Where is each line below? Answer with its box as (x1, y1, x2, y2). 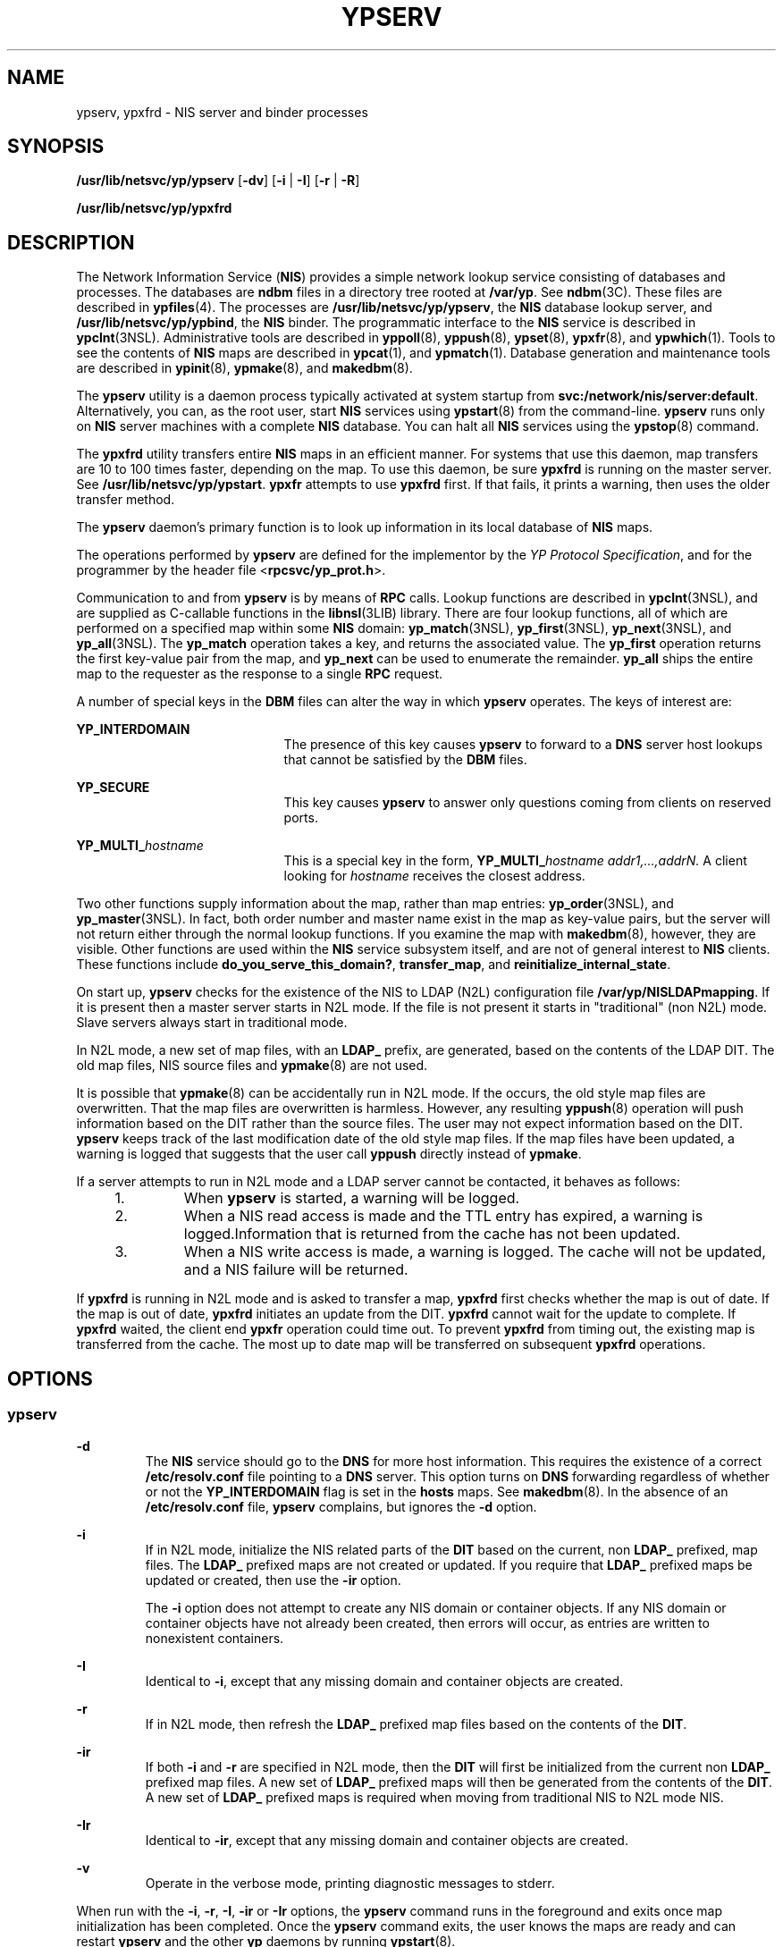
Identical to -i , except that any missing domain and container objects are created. (145, 1673, 624, 1689)
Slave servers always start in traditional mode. (76, 1015, 348, 1031)
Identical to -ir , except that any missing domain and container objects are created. (145, 1832, 628, 1848)
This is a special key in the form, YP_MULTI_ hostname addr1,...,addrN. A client (283, 853, 747, 869)
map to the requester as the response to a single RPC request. (76, 666, 443, 682)
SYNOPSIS (7, 135, 105, 158)
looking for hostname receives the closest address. (283, 868, 585, 884)
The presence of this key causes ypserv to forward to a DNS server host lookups (283, 737, 763, 753)
